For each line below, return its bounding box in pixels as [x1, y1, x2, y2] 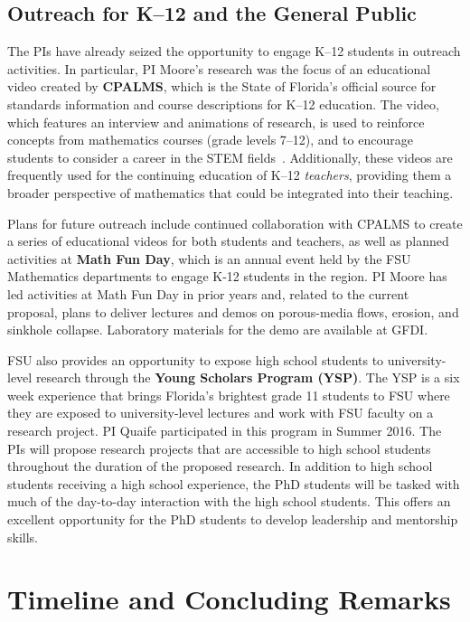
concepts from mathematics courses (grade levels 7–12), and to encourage [7, 130, 413, 149]
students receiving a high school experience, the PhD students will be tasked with [7, 474, 460, 493]
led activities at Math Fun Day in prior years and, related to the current [7, 284, 409, 303]
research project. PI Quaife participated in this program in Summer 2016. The [7, 421, 442, 440]
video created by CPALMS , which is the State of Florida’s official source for [7, 77, 437, 96]
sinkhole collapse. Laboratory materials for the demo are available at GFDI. [7, 320, 428, 339]
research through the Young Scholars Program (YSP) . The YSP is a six [35, 368, 460, 387]
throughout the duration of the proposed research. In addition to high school [7, 457, 433, 476]
